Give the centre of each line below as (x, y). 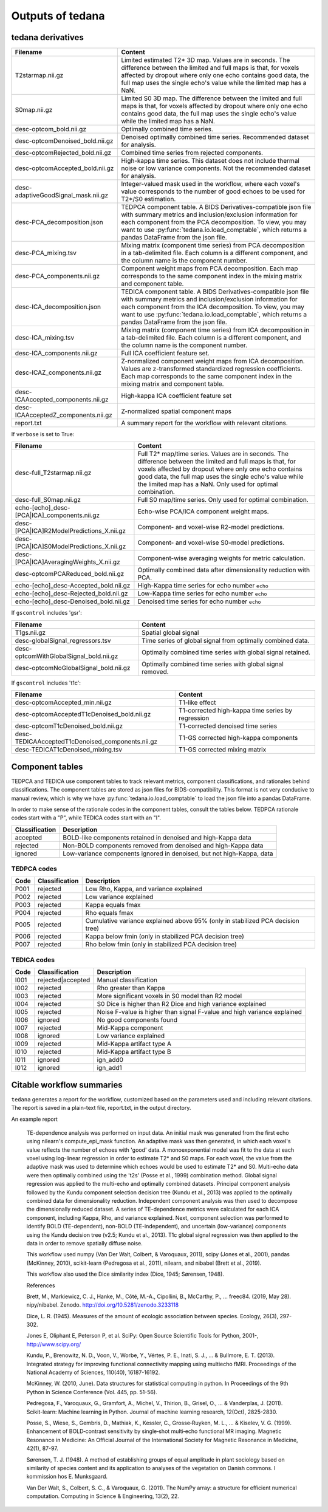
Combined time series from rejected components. (192, 153)
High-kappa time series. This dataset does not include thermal (210, 161)
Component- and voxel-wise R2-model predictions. (211, 527)
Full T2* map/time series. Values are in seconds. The (213, 454)
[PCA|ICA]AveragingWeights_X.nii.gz (68, 562)
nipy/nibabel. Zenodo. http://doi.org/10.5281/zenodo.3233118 (103, 1305)
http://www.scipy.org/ (54, 1344)
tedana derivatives (48, 37)
